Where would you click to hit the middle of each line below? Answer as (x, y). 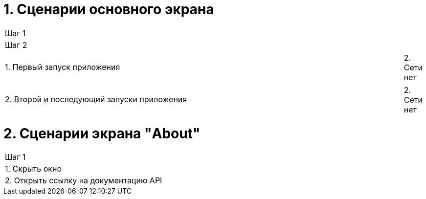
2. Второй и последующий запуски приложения (96, 99)
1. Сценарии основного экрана (109, 9)
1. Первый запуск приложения (63, 67)
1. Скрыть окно (33, 169)
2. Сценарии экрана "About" (102, 133)
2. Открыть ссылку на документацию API (84, 181)
